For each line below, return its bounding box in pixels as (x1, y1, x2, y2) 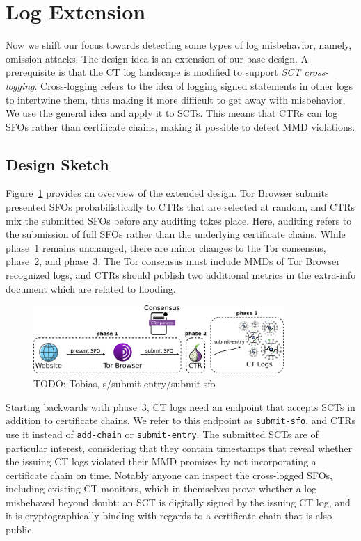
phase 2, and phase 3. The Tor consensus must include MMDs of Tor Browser (6, 254, 340, 268)
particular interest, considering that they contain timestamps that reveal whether (6, 440, 352, 455)
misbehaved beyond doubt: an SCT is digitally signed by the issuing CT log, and (6, 494, 351, 509)
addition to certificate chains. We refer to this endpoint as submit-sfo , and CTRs (6, 413, 356, 428)
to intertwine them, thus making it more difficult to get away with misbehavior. (6, 92, 346, 106)
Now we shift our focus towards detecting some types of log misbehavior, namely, (6, 38, 352, 52)
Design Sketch (6, 153, 109, 175)
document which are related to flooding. (6, 281, 176, 296)
